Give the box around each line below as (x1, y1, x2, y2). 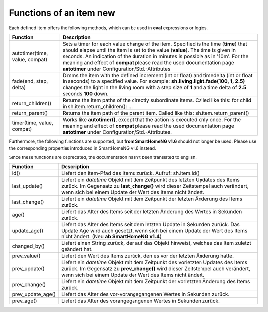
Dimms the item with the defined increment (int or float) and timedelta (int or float (62, 72, 253, 78)
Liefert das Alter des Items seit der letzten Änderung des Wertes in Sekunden (61, 208, 242, 215)
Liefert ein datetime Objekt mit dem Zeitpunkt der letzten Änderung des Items (61, 195, 243, 202)
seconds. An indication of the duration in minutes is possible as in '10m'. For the (62, 53, 249, 60)
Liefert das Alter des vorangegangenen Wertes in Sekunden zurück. (61, 297, 220, 304)
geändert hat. (61, 246, 93, 253)
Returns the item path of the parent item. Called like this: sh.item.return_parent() (62, 109, 249, 116)
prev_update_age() (12, 291, 56, 298)
